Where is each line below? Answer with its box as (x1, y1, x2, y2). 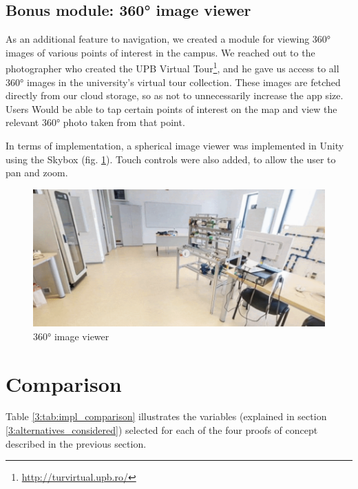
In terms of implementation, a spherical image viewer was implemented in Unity (6, 138, 344, 153)
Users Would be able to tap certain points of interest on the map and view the (6, 101, 337, 116)
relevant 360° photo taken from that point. (6, 115, 185, 129)
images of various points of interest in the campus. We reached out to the (6, 45, 315, 59)
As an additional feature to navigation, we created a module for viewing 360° (6, 32, 331, 46)
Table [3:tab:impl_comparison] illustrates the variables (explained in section (6, 409, 327, 424)
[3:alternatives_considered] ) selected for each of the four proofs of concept (6, 423, 318, 437)
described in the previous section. (6, 436, 147, 450)
